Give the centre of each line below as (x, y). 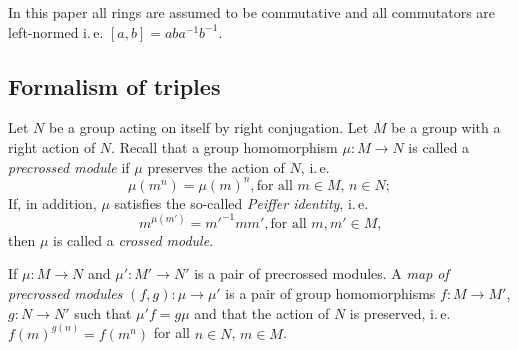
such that (103, 312)
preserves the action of (216, 166)
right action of (52, 146)
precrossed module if (69, 166)
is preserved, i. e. (400, 312)
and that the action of (262, 312)
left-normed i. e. (56, 31)
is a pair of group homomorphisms (330, 292)
